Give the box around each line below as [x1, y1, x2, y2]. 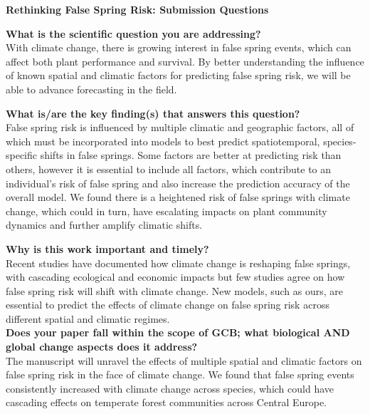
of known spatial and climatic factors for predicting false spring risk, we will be [6, 68, 351, 83]
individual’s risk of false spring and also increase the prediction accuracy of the [6, 175, 350, 190]
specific [6, 148, 38, 162]
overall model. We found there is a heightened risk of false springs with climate [6, 190, 350, 205]
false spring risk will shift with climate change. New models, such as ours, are [6, 283, 344, 298]
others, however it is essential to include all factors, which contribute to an [6, 161, 332, 176]
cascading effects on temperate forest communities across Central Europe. [6, 395, 327, 410]
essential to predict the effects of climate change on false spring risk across [6, 297, 329, 312]
